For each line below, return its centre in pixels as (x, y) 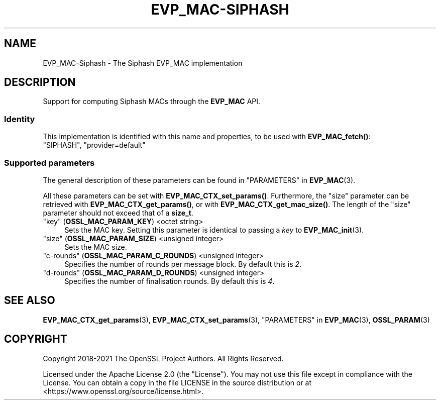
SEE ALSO (30, 300)
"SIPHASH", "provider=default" (94, 145)
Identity (20, 119)
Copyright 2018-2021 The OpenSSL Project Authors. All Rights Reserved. (163, 358)
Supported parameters (49, 163)
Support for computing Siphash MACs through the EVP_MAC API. (152, 102)
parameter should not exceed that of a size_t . (118, 213)
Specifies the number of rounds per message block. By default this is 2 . (183, 264)
